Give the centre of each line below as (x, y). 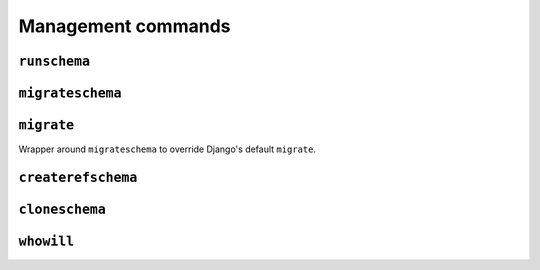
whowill (46, 241)
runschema (54, 61)
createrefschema (78, 177)
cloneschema (62, 209)
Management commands (124, 26)
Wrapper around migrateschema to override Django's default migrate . (167, 149)
